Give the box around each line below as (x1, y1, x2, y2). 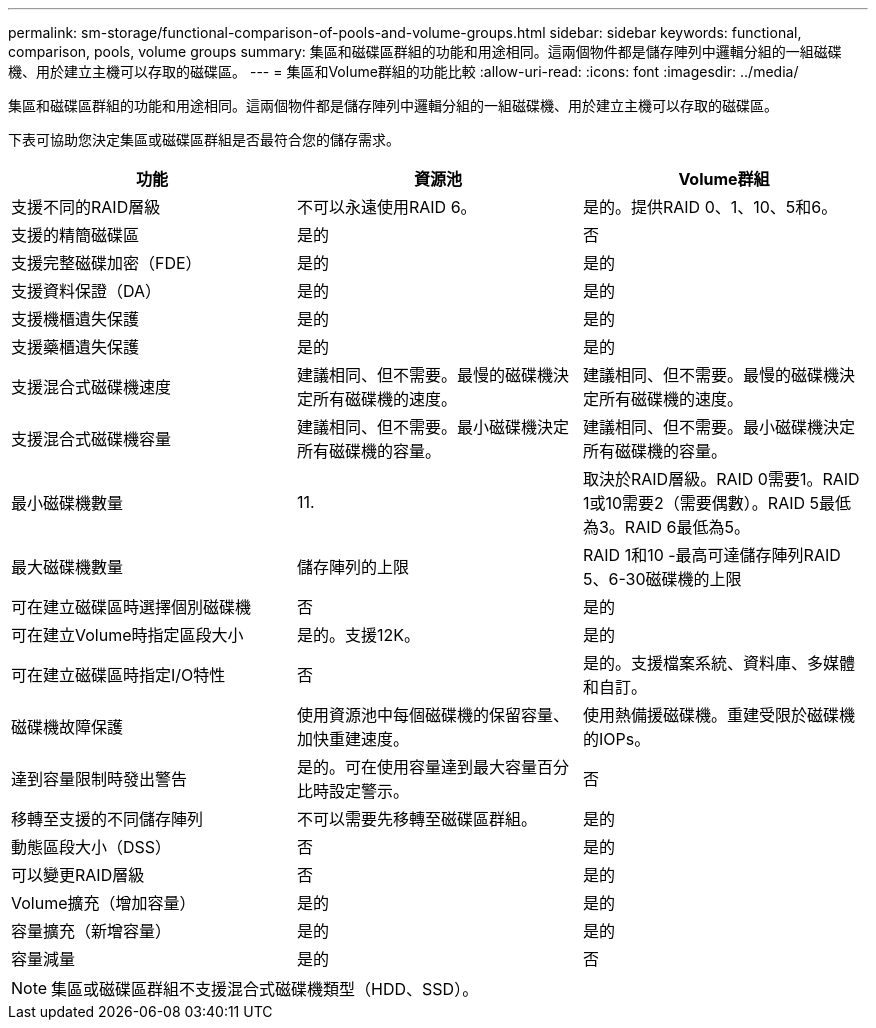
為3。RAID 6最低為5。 (582, 517, 750, 537)
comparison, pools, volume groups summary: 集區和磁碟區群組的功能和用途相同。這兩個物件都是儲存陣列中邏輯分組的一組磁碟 (8, 43, 842, 60)
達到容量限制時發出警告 (11, 769, 188, 789)
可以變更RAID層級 (11, 865, 145, 885)
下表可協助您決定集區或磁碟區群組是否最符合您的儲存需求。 (8, 131, 400, 148)
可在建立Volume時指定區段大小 (11, 625, 244, 645)
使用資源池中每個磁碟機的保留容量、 (296, 705, 569, 725)
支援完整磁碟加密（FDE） (11, 253, 202, 273)
